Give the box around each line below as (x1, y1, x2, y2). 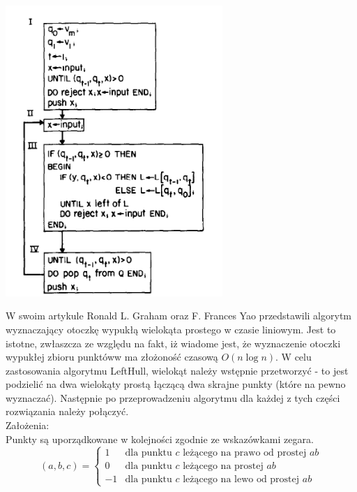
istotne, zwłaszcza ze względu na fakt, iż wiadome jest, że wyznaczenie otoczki (6, 335, 341, 350)
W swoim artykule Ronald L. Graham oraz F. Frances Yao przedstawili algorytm (6, 308, 352, 323)
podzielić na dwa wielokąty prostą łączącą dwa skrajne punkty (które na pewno (6, 377, 346, 391)
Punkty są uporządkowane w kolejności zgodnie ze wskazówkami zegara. (6, 431, 314, 446)
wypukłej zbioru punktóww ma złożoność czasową (6, 349, 218, 364)
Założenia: (6, 418, 50, 433)
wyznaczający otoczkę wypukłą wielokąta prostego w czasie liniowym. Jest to (6, 321, 336, 336)
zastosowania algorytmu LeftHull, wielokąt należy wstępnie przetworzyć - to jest (6, 363, 349, 377)
